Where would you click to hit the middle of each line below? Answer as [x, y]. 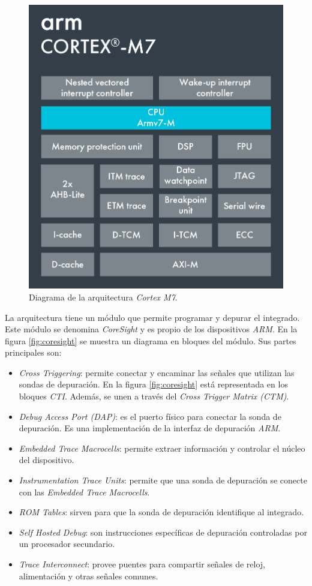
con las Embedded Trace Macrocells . [84, 492]
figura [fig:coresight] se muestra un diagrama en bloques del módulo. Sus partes [151, 340]
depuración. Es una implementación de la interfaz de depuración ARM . [150, 428]
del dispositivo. [46, 460]
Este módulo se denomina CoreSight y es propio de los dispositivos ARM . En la [151, 329]
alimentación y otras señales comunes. [88, 576]
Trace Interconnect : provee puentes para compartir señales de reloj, [142, 564]
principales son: [33, 352]
